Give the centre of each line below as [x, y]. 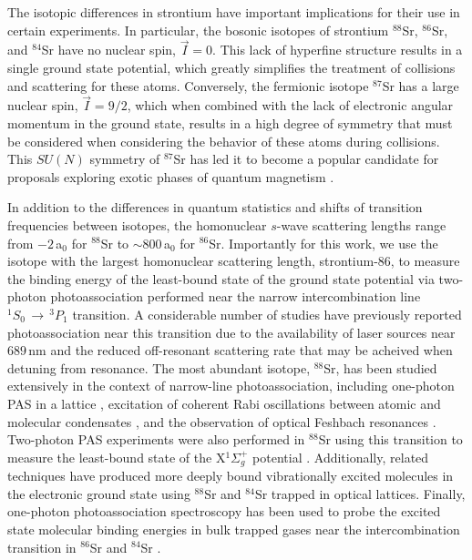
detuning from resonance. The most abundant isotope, [159, 367]
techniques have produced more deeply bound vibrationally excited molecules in [231, 476]
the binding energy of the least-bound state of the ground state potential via [221, 278]
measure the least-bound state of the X [117, 457]
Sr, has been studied [380, 367]
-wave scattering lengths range [361, 224]
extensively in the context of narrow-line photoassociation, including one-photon [231, 386]
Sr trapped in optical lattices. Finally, [360, 493]
